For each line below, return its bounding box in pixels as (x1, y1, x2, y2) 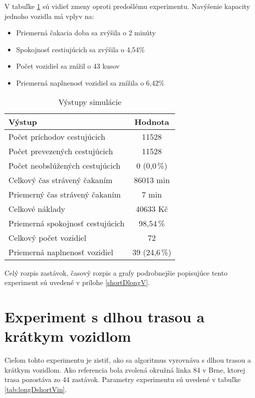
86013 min (134, 174, 170, 186)
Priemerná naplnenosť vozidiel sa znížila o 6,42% (16, 77, 165, 88)
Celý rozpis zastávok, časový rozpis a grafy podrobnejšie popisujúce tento (4, 267, 228, 278)
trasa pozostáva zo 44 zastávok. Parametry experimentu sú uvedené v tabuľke (4, 374, 241, 385)
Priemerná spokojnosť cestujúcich (8, 217, 125, 229)
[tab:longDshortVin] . (4, 384, 67, 394)
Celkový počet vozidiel (8, 231, 86, 243)
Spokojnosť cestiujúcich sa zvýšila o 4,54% (16, 44, 145, 54)
